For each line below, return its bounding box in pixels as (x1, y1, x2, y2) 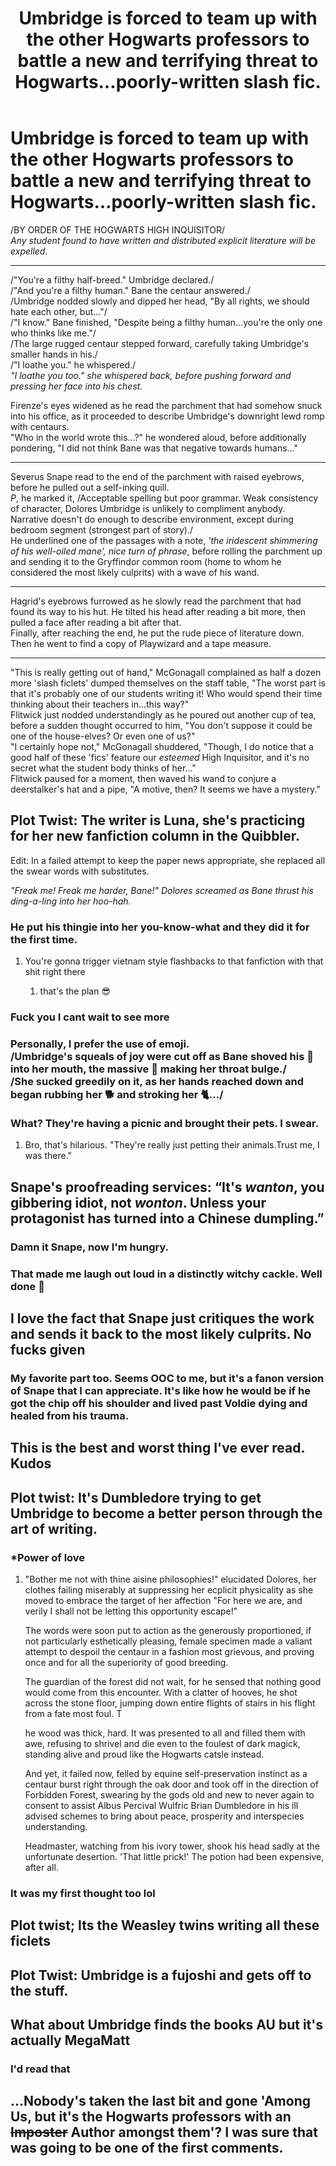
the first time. (10, 932, 78, 946)
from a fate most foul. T (24, 1707, 123, 1719)
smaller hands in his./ (10, 348, 98, 360)
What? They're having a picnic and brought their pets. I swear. (10, 1116, 320, 1130)
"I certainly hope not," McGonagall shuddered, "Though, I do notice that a (10, 740, 314, 752)
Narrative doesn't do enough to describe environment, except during (10, 513, 294, 525)
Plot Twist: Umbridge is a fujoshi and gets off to (10, 1967, 312, 1984)
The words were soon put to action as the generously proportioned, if (24, 1624, 312, 1636)
